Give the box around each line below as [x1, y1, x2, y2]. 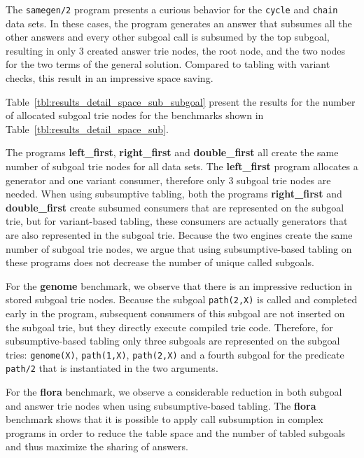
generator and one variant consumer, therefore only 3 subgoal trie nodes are [6, 172, 331, 187]
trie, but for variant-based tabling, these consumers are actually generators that [6, 214, 348, 228]
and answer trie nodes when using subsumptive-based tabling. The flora [6, 398, 316, 412]
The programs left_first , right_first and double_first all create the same [6, 145, 339, 160]
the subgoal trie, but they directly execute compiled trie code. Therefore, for [6, 319, 333, 334]
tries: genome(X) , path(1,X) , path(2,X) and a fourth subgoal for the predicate [6, 347, 344, 361]
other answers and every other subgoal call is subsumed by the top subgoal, [6, 29, 330, 44]
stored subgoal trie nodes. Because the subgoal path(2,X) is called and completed [6, 292, 358, 307]
